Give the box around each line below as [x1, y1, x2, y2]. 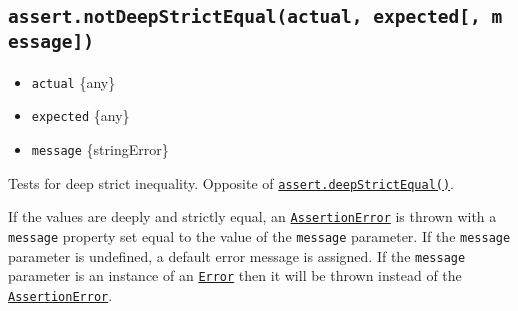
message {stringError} [31, 139, 169, 160]
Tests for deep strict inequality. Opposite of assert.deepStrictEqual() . [8, 172, 455, 193]
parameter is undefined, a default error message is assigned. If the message [8, 245, 466, 266]
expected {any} [31, 105, 130, 126]
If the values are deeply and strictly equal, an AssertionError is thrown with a [8, 206, 497, 227]
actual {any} [31, 71, 116, 92]
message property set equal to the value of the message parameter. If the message [8, 226, 511, 247]
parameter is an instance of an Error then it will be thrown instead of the [8, 265, 462, 286]
